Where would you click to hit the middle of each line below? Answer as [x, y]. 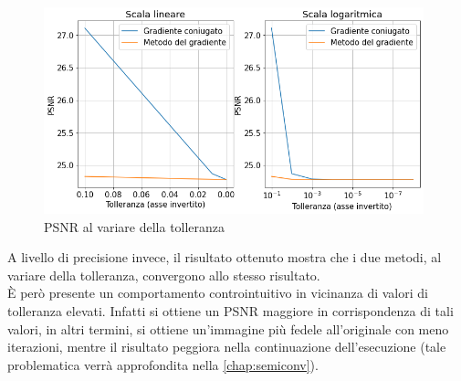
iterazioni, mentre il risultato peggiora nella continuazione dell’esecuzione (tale [227, 347]
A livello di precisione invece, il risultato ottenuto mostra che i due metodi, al [225, 257]
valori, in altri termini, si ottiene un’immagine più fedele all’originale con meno [228, 328]
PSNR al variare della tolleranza [135, 226]
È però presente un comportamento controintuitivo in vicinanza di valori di [218, 293]
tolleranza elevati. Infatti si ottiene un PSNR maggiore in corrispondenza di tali [230, 311]
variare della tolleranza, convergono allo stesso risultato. [164, 275]
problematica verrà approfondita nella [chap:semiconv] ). [163, 364]
